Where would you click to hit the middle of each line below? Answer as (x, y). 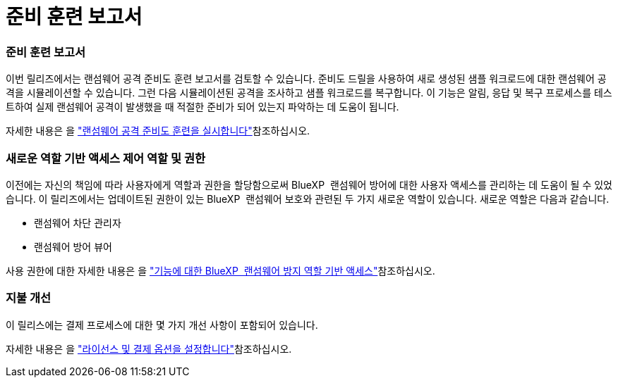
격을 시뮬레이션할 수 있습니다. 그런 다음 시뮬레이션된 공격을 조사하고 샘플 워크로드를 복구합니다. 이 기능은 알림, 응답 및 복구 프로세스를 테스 (309, 93)
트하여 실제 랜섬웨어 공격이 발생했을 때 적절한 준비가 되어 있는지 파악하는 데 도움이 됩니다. (202, 107)
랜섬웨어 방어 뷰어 (73, 246)
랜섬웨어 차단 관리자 (78, 222)
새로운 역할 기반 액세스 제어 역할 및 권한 (105, 158)
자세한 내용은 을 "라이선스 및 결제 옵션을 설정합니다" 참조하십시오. (149, 349)
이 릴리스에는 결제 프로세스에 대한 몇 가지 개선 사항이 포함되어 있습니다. (162, 325)
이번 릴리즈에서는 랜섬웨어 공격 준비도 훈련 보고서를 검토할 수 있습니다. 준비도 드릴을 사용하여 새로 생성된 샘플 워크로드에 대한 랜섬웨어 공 (306, 79)
